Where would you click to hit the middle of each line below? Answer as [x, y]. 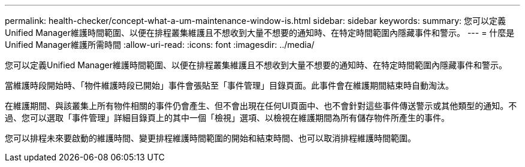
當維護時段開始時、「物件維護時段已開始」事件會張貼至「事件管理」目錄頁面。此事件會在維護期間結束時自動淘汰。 [229, 85]
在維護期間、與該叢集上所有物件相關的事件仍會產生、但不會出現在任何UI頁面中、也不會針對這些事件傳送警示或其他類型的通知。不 [261, 106]
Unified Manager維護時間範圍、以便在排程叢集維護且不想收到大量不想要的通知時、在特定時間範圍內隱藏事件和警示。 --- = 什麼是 [260, 33]
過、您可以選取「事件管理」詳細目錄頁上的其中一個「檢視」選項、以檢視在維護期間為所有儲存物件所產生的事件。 [227, 118]
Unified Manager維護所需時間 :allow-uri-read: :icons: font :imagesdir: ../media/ [160, 45]
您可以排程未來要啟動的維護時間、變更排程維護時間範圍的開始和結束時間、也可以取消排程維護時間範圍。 [210, 138]
